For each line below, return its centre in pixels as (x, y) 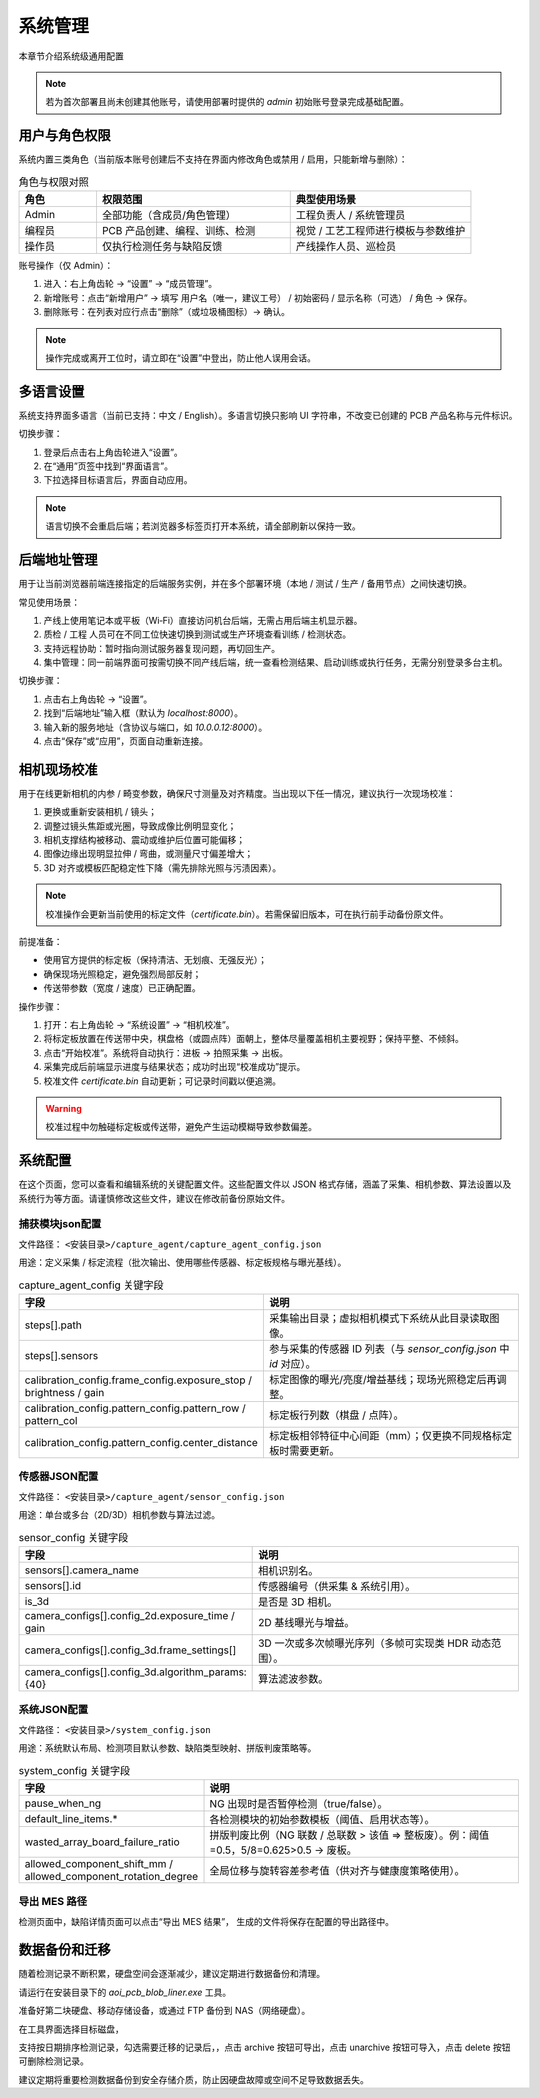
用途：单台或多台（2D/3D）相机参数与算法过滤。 (119, 1515)
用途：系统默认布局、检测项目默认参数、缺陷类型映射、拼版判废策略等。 (167, 1747)
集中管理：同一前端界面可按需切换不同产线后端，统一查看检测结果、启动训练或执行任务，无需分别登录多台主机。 (275, 662)
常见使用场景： (49, 602)
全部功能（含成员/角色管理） (169, 215)
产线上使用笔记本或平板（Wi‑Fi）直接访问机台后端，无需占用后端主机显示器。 (203, 620)
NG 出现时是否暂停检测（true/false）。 (298, 1803)
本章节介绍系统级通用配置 (71, 56)
